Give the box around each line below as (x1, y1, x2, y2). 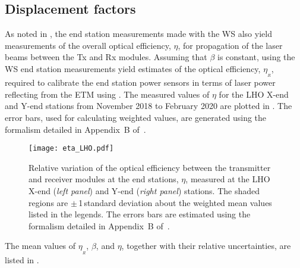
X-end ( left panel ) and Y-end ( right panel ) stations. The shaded (29, 185, 260, 197)
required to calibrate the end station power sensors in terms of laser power (5, 76, 276, 89)
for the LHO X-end (219, 88, 289, 100)
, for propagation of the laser (178, 39, 283, 51)
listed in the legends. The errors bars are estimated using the (29, 208, 251, 220)
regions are (29, 196, 68, 208)
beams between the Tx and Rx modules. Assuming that (5, 51, 207, 63)
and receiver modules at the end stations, (29, 173, 179, 185)
